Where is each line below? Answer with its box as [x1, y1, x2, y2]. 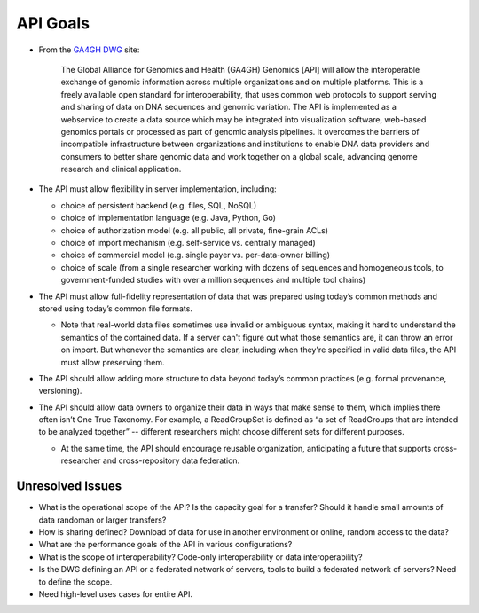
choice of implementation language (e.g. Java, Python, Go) [60, 213, 277, 224]
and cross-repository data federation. [102, 455, 240, 466]
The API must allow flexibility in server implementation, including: [38, 184, 277, 194]
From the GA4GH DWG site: [38, 44, 140, 55]
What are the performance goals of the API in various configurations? [38, 539, 293, 550]
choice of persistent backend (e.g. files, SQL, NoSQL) [60, 200, 257, 210]
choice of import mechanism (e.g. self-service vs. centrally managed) [60, 238, 317, 248]
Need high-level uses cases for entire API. [38, 588, 193, 599]
